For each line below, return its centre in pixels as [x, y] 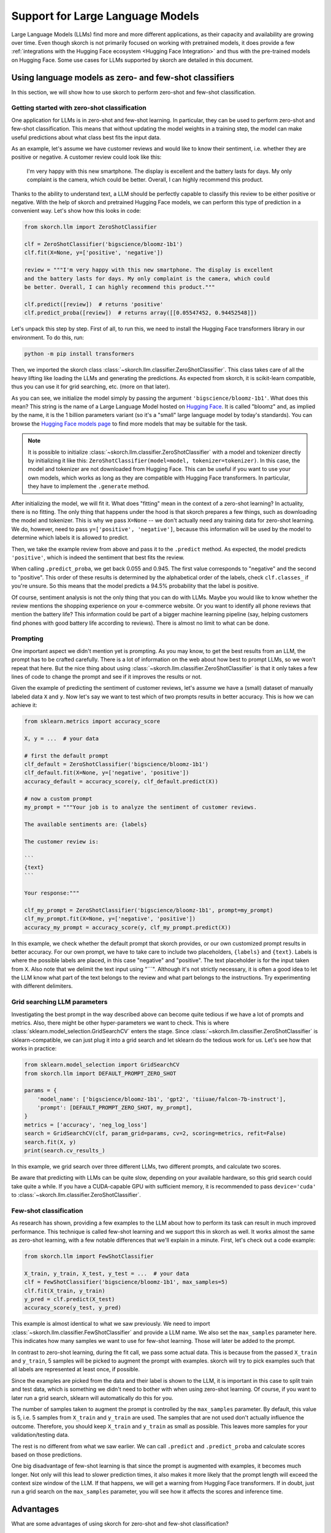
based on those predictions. [47, 1455]
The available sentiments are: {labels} [86, 824]
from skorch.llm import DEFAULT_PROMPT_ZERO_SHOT [100, 1073]
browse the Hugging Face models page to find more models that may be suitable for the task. [129, 424]
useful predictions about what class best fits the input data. [86, 137]
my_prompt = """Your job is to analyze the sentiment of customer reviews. [141, 807]
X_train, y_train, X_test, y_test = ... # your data [107, 1273]
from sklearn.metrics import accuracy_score [92, 721]
